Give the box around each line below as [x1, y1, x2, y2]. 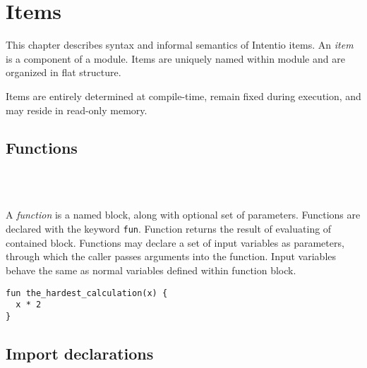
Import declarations [6, 342, 154, 364]
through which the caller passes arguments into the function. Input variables [6, 249, 337, 264]
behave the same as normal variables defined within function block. [6, 262, 296, 277]
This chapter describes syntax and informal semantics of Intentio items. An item [6, 37, 354, 52]
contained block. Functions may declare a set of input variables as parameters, [6, 235, 344, 250]
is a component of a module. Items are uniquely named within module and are [6, 51, 345, 66]
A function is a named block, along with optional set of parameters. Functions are [6, 207, 361, 222]
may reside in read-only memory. [6, 102, 148, 117]
